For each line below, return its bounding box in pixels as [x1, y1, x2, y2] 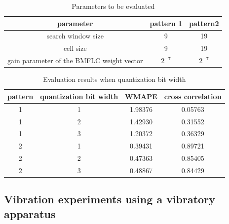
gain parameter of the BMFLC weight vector [7, 55, 143, 66]
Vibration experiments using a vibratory [4, 191, 215, 207]
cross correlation [164, 91, 222, 101]
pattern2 [189, 18, 219, 28]
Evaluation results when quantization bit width [43, 74, 186, 84]
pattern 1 [150, 18, 183, 28]
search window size [46, 31, 104, 41]
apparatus [4, 206, 56, 221]
